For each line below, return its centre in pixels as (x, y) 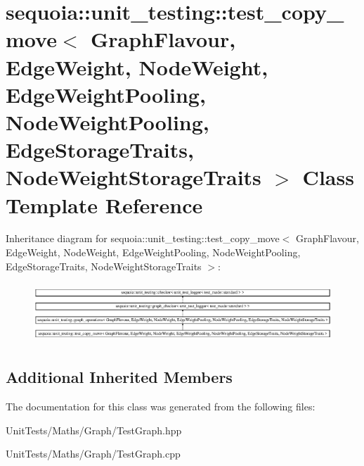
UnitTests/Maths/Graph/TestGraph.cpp (93, 454)
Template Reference (104, 204)
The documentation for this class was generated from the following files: (161, 407)
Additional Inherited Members (119, 377)
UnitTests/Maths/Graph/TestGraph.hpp (94, 430)
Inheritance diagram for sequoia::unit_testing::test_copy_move (143, 238)
